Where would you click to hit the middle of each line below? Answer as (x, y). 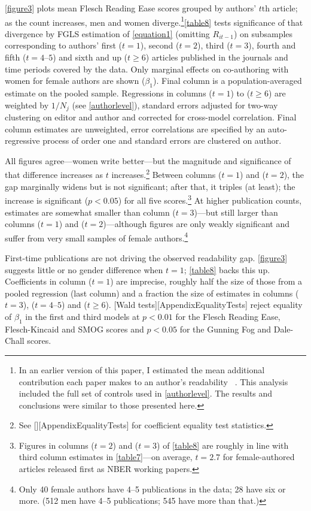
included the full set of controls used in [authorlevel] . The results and (146, 393)
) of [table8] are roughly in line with (223, 445)
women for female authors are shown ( (75, 81)
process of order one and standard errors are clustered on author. (162, 140)
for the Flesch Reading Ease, (228, 316)
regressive (22, 140)
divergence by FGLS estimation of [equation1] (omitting (107, 33)
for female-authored (259, 457)
